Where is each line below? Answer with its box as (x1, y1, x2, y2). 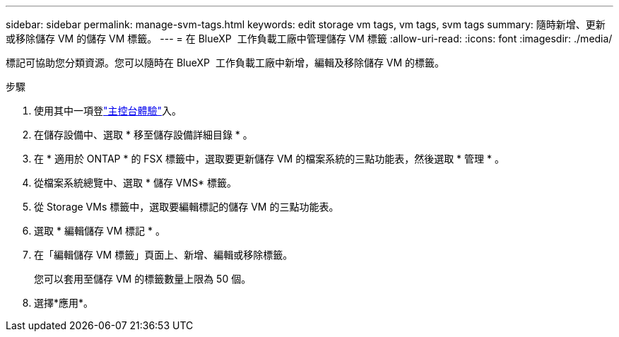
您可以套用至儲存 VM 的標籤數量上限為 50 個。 (34, 273, 252, 285)
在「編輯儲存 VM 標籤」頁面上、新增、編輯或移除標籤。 (34, 249, 293, 261)
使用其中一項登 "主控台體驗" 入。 (34, 105, 182, 117)
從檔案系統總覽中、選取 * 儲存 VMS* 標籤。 (34, 177, 237, 189)
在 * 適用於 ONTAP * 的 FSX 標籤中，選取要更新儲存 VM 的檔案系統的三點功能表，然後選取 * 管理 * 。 (34, 153, 505, 165)
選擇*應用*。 (34, 297, 94, 309)
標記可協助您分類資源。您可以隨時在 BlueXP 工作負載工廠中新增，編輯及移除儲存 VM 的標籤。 (6, 57, 445, 69)
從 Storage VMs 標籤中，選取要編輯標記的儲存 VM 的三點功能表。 (34, 201, 339, 213)
